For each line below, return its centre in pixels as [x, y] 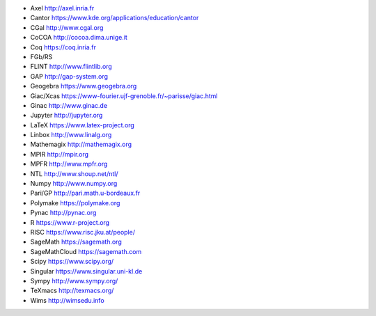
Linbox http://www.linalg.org [71, 135]
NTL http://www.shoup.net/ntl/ [74, 173]
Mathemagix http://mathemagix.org [81, 144]
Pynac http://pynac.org [63, 213]
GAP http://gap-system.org [69, 76]
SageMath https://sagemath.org [76, 242]
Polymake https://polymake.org [75, 203]
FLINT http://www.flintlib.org [71, 67]
